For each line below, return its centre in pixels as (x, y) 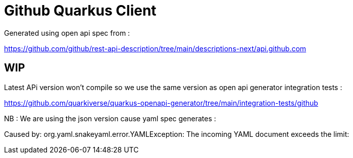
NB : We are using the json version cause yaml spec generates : (110, 118)
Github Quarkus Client (80, 11)
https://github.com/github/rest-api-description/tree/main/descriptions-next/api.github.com (155, 48)
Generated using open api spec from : (67, 33)
